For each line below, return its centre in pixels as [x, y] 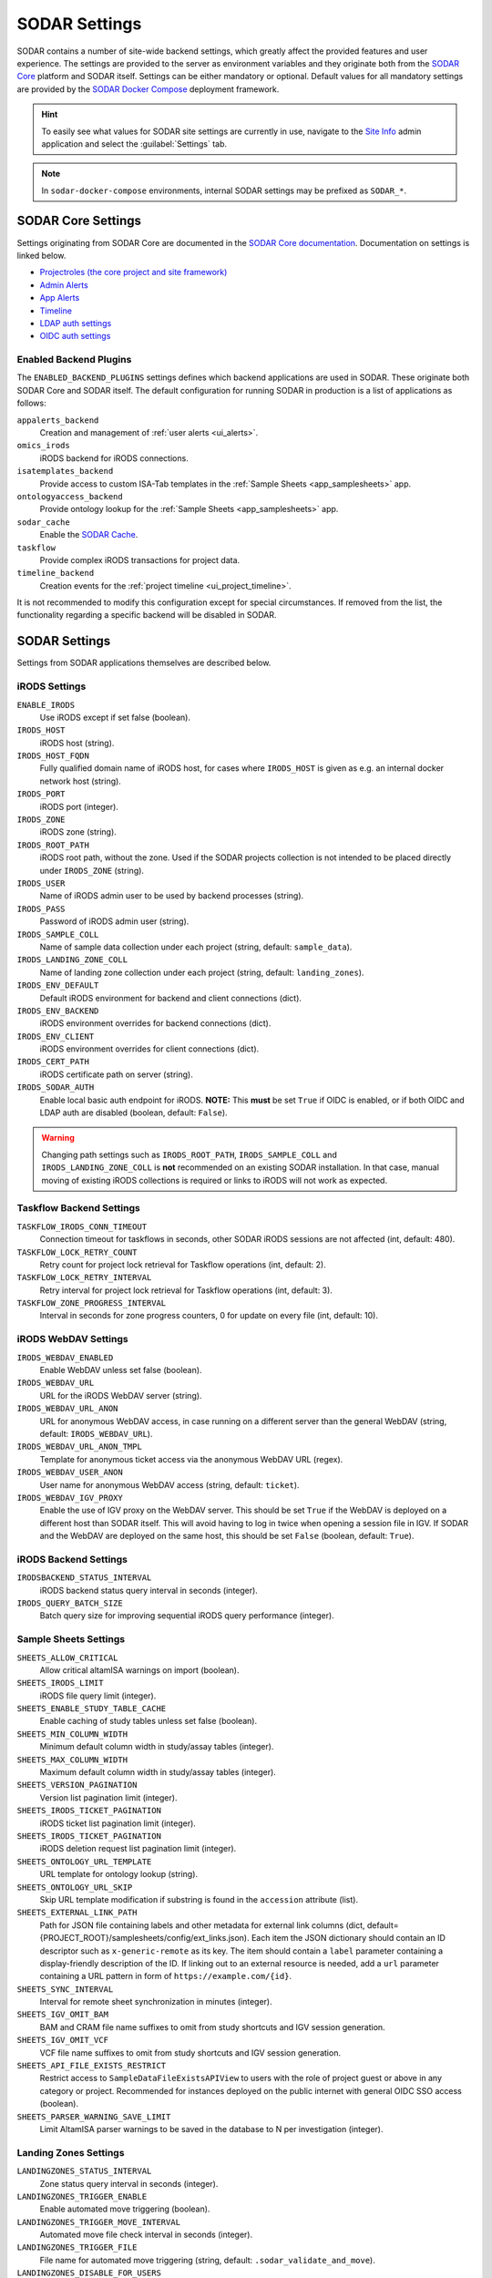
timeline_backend [56, 573]
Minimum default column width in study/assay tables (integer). [157, 1747]
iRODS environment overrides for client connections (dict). [149, 1049]
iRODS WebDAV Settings [72, 1339]
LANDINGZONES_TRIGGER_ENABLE [82, 2196]
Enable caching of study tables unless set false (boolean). [149, 1721]
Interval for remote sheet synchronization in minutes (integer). [156, 2002]
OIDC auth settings [75, 336]
